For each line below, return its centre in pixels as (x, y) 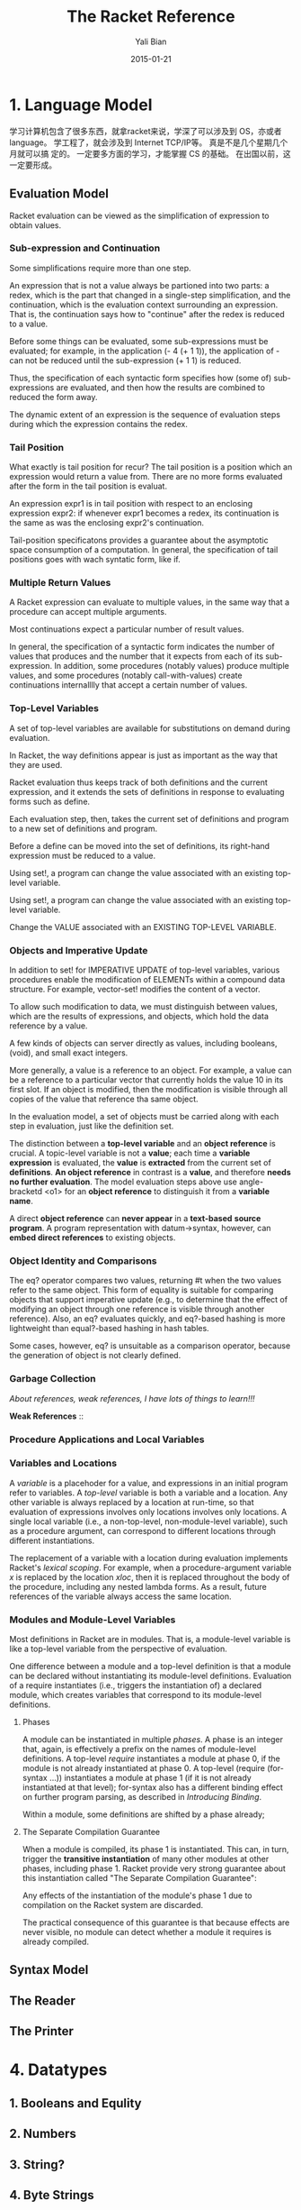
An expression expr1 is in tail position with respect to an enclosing (131, 504)
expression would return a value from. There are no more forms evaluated (146, 477)
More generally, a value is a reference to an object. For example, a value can (150, 1070)
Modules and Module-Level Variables (93, 1620)
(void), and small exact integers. (69, 1053)
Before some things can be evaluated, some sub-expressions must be (139, 341)
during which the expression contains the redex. (99, 424)
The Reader (43, 2000)
